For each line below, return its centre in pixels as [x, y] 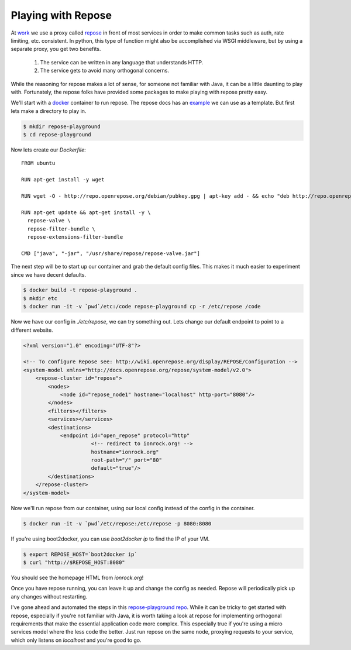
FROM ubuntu [38, 163]
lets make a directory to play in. [49, 111]
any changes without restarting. [49, 596]
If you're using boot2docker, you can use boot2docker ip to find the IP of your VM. [110, 539]
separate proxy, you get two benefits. [56, 49]
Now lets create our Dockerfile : [48, 150]
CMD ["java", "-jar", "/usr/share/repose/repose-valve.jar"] [111, 253]
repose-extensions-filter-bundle [75, 237]
